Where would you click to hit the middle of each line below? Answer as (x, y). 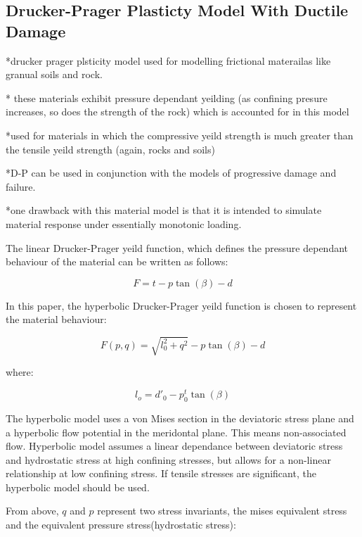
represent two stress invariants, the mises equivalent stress (222, 511)
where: (20, 372)
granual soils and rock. (54, 74)
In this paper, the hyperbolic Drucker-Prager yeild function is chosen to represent (181, 305)
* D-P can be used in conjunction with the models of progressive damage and (171, 173)
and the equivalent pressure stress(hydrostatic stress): (121, 525)
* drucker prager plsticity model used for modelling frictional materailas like (168, 60)
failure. (21, 186)
